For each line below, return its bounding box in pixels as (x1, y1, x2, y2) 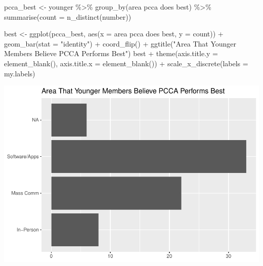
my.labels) (4, 68, 35, 78)
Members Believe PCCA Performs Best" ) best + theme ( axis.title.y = (4, 48, 218, 59)
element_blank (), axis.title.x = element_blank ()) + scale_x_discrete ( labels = (4, 58, 248, 68)
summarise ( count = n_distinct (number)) (4, 11, 131, 22)
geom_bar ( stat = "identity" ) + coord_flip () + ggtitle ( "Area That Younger (4, 38, 237, 49)
